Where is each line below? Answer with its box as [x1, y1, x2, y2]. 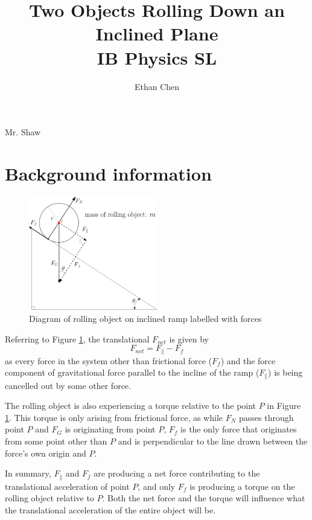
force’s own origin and [5, 446, 86, 459]
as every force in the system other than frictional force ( [5, 354, 212, 367]
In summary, [5, 467, 51, 480]
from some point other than [5, 435, 107, 448]
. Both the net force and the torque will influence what [102, 492, 305, 504]
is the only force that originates [180, 423, 297, 435]
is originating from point [65, 423, 156, 435]
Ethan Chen [134, 80, 180, 92]
